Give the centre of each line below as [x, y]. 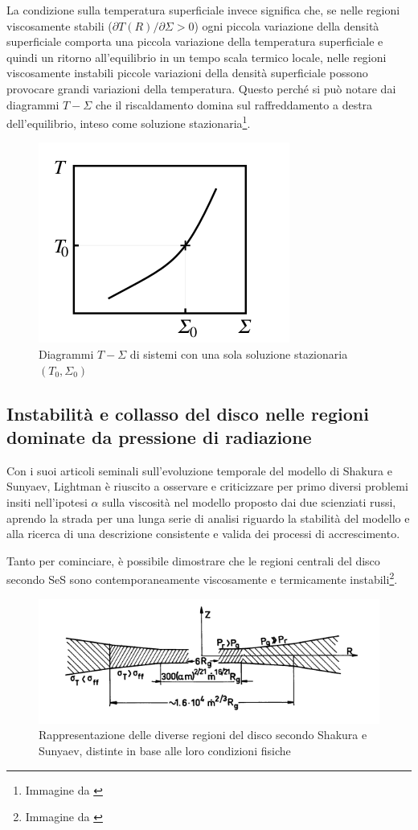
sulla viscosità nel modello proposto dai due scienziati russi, [249, 501]
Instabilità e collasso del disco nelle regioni [188, 413]
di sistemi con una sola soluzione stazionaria [239, 354]
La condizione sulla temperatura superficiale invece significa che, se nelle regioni [203, 10]
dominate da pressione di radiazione [159, 436]
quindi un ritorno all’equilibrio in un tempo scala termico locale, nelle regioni [197, 57]
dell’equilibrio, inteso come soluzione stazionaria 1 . [129, 122]
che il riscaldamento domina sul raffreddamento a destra [234, 104]
